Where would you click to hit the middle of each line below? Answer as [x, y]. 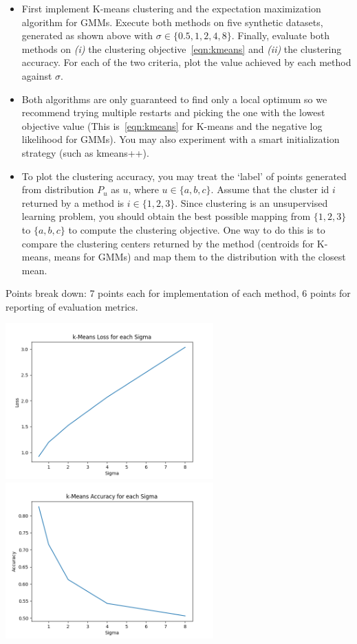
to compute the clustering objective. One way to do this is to [197, 229]
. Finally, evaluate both [280, 35]
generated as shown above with [87, 35]
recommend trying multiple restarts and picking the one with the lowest [173, 112]
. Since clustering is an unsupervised [251, 202]
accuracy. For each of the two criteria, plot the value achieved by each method [186, 62]
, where [143, 189]
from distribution [58, 189]
